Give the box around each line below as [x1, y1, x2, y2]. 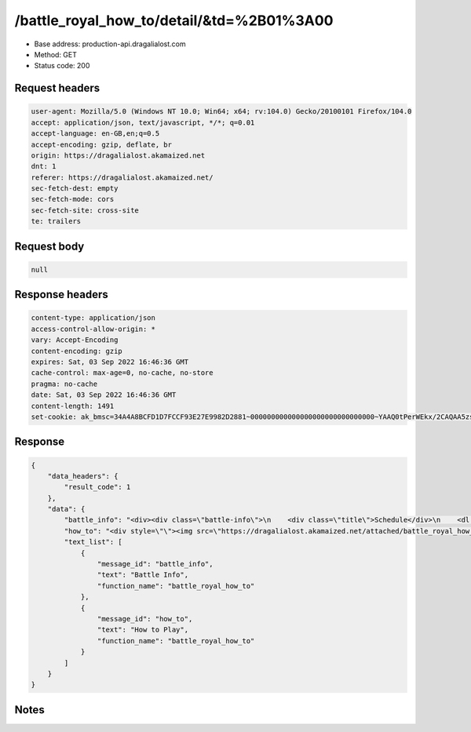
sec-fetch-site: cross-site [31, 206, 139, 215]
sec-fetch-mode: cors [31, 195, 115, 204]
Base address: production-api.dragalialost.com [34, 39, 186, 49]
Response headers [14, 288, 109, 301]
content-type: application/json [31, 314, 156, 322]
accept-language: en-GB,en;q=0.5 [31, 129, 160, 138]
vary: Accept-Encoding [31, 336, 119, 344]
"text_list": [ [64, 537, 123, 547]
